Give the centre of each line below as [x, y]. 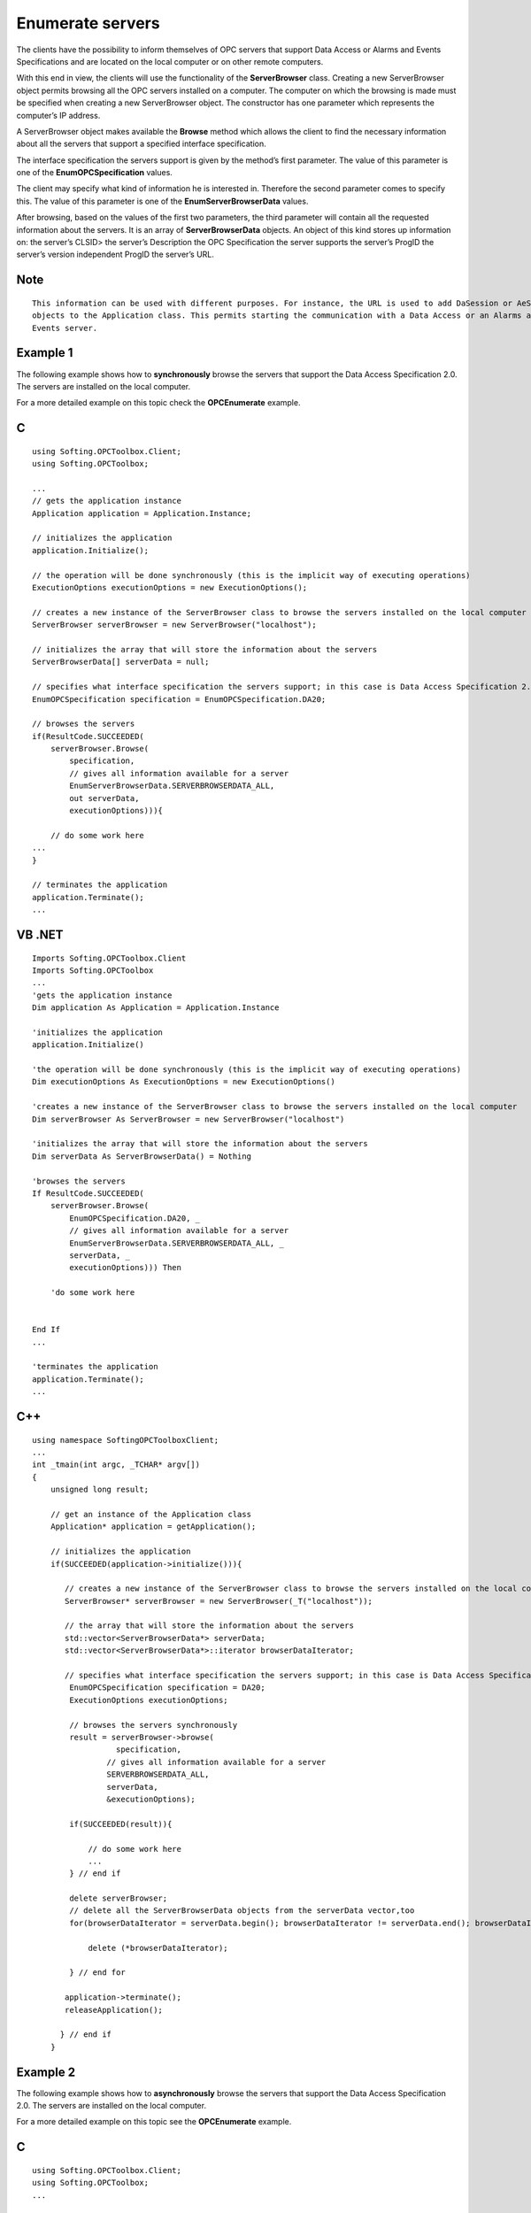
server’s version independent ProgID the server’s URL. [115, 254]
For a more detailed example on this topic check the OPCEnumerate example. [158, 403]
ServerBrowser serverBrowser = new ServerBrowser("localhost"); [175, 625]
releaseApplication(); [114, 2010]
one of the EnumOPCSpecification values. [94, 173]
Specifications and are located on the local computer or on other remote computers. [170, 61]
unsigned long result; [100, 1490]
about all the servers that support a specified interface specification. [141, 144]
